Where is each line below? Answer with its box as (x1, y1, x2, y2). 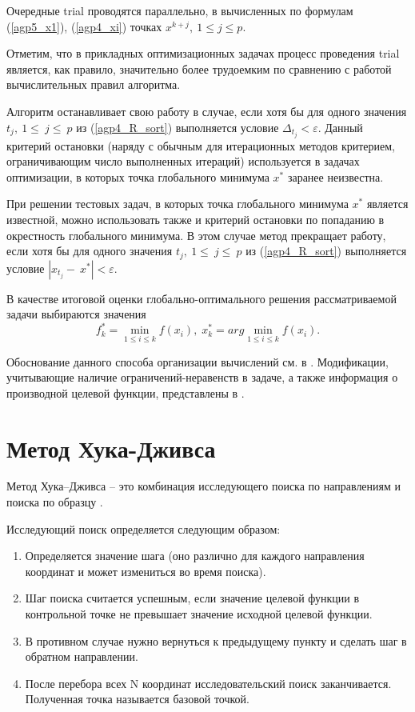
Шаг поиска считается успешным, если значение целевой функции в (25, 590, 360, 606)
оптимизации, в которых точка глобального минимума (6, 168, 269, 185)
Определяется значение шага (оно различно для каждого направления (25, 547, 365, 564)
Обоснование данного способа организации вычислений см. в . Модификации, (6, 353, 389, 370)
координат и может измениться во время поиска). (25, 562, 266, 579)
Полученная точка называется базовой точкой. (25, 690, 249, 707)
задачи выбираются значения (6, 306, 146, 322)
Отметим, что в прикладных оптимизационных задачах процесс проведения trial (6, 45, 400, 62)
